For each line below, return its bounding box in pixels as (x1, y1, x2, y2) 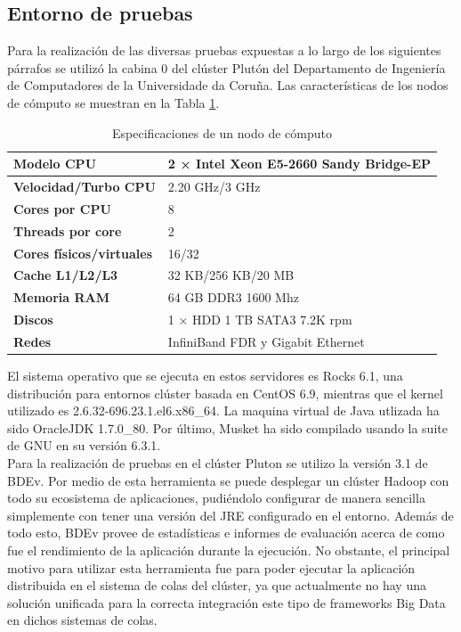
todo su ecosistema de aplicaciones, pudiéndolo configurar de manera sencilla (7, 488, 425, 507)
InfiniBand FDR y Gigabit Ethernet (167, 332, 365, 350)
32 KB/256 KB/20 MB (167, 266, 295, 284)
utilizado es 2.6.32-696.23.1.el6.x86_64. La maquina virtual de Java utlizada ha (7, 401, 440, 420)
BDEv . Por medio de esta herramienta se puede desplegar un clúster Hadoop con (7, 471, 449, 489)
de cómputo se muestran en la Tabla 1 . (7, 93, 220, 111)
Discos (13, 310, 53, 329)
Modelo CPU (13, 154, 97, 173)
